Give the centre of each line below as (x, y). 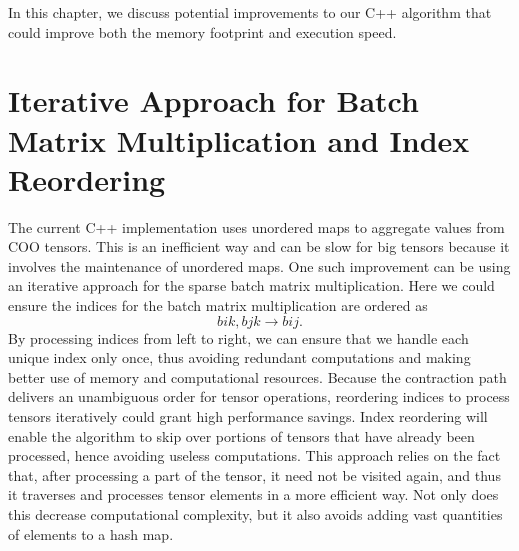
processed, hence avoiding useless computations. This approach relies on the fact (254, 455)
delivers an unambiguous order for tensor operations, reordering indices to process (259, 396)
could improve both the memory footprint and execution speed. (202, 31)
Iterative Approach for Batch (213, 100)
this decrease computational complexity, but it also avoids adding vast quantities (255, 514)
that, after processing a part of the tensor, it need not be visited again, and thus (254, 474)
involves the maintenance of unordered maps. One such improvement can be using (259, 265)
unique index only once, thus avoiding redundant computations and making (239, 357)
